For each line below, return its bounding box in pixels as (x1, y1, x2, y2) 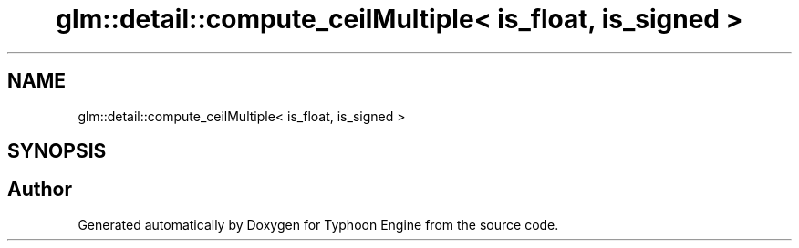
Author (7, 178, 72, 201)
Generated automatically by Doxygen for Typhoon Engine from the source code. (78, 216, 559, 232)
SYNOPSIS (7, 139, 107, 163)
